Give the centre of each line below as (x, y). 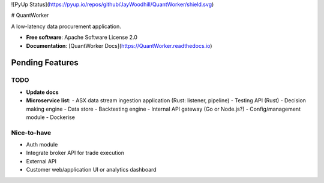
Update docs (43, 92)
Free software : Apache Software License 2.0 (82, 37)
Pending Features (45, 63)
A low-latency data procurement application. (66, 26)
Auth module (42, 145)
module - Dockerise (50, 117)
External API (41, 161)
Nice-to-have (31, 133)
